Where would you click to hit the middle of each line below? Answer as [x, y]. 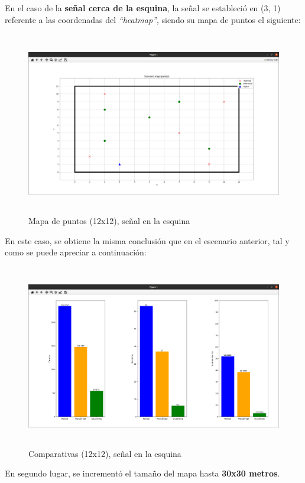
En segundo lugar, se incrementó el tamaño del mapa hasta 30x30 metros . [142, 473]
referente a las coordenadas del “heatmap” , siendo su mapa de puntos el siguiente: [153, 19]
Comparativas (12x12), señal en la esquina [105, 453]
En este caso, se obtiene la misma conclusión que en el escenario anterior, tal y [147, 240]
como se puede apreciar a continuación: [76, 252]
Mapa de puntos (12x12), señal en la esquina [109, 221]
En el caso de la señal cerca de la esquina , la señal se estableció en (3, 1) [143, 8]
